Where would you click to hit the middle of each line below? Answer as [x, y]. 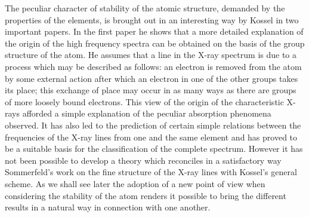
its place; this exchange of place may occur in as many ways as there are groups [151, 90]
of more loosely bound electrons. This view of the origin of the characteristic [144, 101]
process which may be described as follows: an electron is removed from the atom [153, 66]
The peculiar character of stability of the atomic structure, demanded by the [145, 8]
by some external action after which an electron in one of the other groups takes [152, 78]
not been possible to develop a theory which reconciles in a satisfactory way [143, 160]
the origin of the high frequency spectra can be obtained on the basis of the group [155, 43]
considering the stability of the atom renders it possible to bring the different [146, 195]
